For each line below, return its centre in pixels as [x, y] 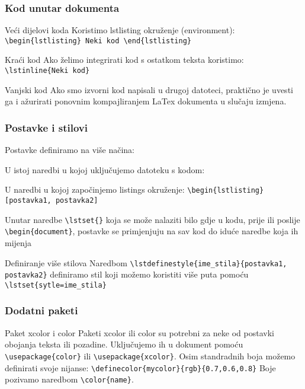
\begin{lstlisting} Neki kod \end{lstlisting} [98, 41]
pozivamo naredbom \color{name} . [69, 379]
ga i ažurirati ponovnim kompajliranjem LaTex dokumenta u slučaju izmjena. [146, 101]
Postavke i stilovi [46, 127]
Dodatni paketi [41, 310]
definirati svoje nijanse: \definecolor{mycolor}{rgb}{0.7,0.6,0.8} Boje [140, 367]
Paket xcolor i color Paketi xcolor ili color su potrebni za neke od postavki [139, 332]
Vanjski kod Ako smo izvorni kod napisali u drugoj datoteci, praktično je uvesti [149, 89]
